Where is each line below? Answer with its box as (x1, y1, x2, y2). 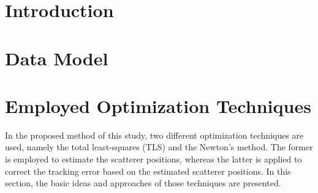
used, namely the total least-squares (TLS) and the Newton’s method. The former (5, 140, 313, 153)
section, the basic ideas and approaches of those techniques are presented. (5, 177, 281, 189)
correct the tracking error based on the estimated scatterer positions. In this (5, 164, 291, 177)
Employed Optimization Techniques (5, 93, 311, 118)
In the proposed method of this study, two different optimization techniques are (5, 128, 304, 141)
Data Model (5, 45, 108, 70)
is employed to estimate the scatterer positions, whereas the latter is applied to (5, 153, 302, 166)
